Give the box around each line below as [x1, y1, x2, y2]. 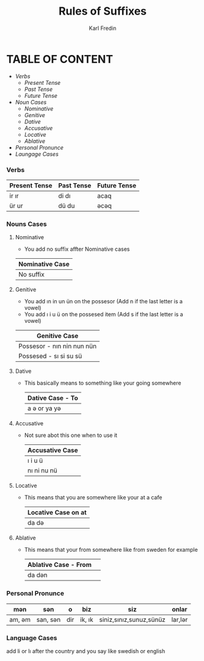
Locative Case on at [27, 508, 87, 517]
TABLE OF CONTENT [6, 52, 114, 66]
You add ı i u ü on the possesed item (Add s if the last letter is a [24, 311, 183, 318]
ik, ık [80, 615, 93, 624]
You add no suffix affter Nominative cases [24, 245, 130, 253]
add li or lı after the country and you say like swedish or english [6, 647, 166, 654]
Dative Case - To [27, 394, 78, 402]
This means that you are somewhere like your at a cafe [24, 494, 162, 501]
